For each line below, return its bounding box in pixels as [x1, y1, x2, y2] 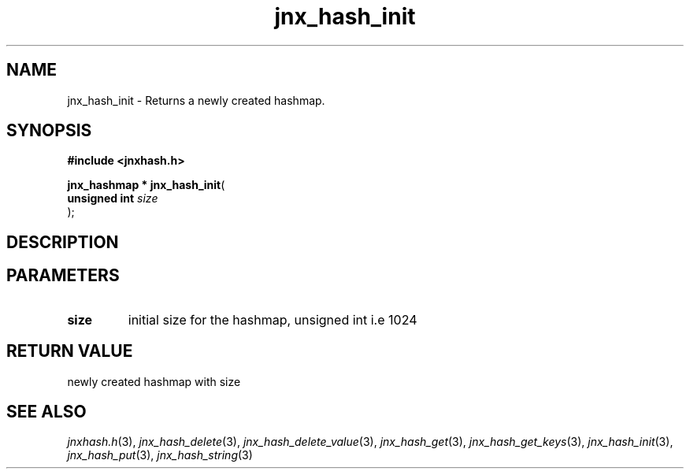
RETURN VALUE [6, 341, 133, 362]
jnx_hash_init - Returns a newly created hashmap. [67, 93, 325, 107]
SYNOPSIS [6, 121, 92, 141]
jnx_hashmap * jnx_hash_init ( [67, 178, 225, 192]
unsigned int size [67, 191, 158, 206]
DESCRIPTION [6, 232, 119, 252]
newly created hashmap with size [67, 374, 241, 388]
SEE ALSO [6, 401, 87, 421]
